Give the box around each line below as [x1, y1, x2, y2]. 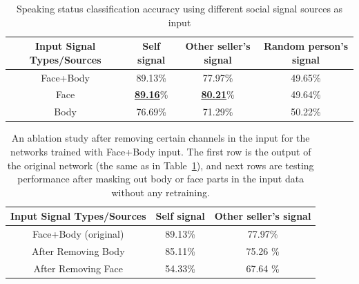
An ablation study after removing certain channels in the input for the [11, 131, 310, 145]
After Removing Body [31, 244, 125, 258]
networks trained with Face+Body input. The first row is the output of [10, 144, 311, 158]
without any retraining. [111, 184, 210, 199]
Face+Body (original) [32, 227, 124, 241]
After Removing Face [33, 261, 124, 275]
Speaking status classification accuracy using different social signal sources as [16, 1, 343, 15]
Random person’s [263, 39, 349, 53]
